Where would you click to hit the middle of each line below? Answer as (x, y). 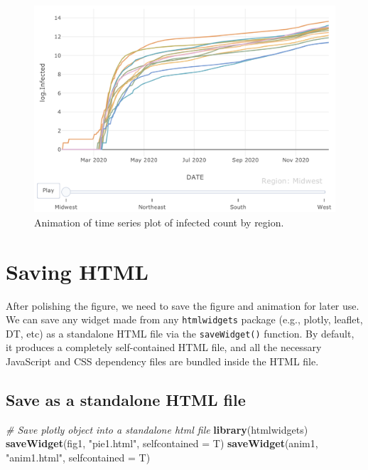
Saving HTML (77, 271)
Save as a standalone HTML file (126, 400)
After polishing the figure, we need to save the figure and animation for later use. (183, 305)
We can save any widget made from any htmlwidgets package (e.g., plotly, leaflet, (184, 319)
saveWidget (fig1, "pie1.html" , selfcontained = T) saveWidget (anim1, (162, 443)
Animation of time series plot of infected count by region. (159, 222)
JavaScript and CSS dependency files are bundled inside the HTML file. (162, 361)
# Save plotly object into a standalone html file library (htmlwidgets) (157, 429)
